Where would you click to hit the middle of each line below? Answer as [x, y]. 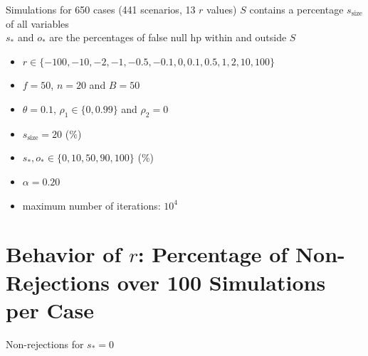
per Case [50, 309]
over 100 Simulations [221, 282]
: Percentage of [213, 254]
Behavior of [64, 254]
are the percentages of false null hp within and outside [168, 37]
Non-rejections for [45, 344]
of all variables [37, 23]
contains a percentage [296, 9]
